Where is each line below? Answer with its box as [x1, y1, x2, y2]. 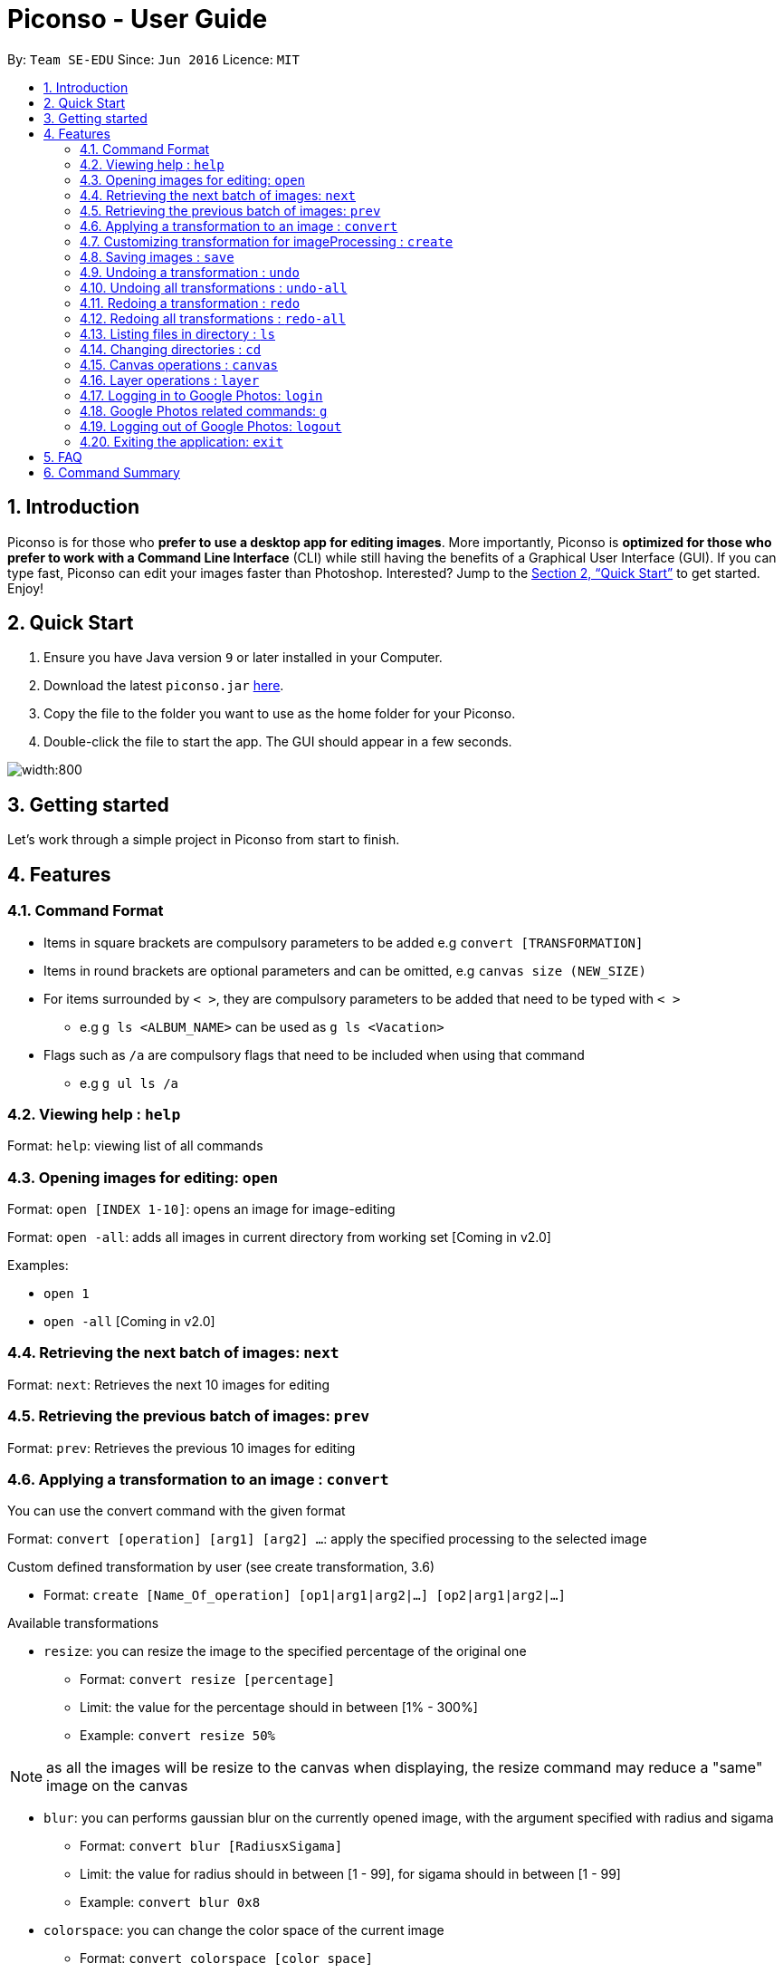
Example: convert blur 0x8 [80, 1894, 261, 1910]
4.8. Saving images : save [80, 248, 234, 265]
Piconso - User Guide [7, 4, 268, 34]
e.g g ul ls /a [80, 1074, 179, 1091]
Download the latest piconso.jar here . [43, 678, 284, 694]
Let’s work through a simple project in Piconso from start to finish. [7, 832, 400, 848]
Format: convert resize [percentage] [80, 1671, 335, 1688]
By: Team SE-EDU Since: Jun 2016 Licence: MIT [7, 51, 300, 67]
